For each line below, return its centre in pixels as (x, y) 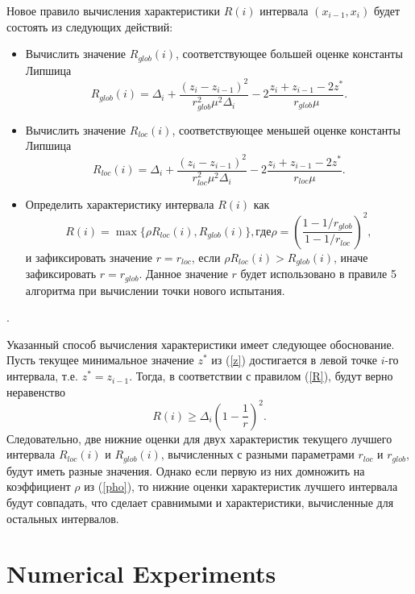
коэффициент (39, 486)
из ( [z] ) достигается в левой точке (295, 360)
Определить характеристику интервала (120, 204)
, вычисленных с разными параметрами (257, 454)
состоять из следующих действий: (90, 26)
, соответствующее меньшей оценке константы (286, 129)
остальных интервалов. (63, 518)
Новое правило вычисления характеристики (113, 10)
